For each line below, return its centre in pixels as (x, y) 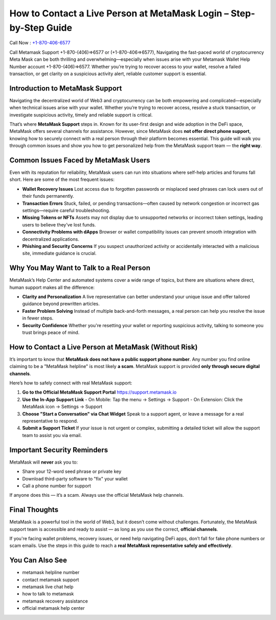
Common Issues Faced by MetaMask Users (80, 160)
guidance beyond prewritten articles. (61, 304)
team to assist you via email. (52, 435)
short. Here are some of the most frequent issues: (62, 179)
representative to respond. (50, 421)
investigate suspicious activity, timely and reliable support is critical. (81, 114)
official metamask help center (53, 608)
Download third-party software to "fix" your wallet (75, 478)
